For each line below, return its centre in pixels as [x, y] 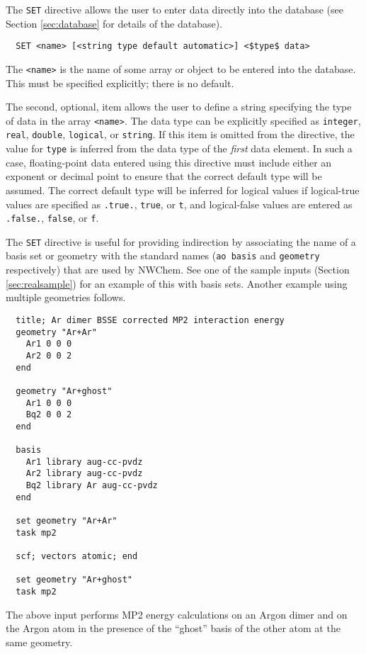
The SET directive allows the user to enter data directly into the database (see [175, 9]
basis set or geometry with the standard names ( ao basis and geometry [163, 255]
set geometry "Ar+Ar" [67, 521]
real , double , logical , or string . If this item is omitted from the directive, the [180, 134]
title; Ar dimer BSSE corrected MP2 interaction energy [150, 320]
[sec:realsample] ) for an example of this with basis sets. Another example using [177, 283]
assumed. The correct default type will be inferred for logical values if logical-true [183, 190]
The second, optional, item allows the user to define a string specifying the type [179, 107]
